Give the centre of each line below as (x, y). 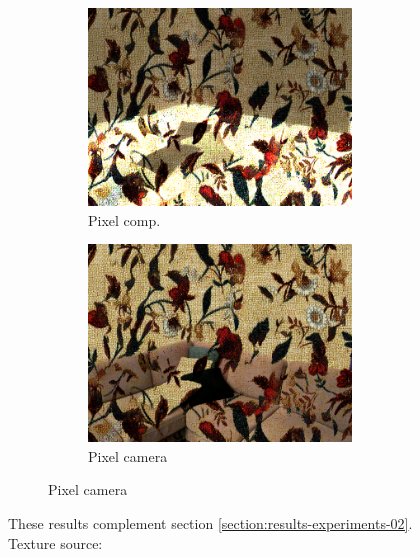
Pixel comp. (124, 219)
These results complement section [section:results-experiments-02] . (210, 522)
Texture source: (55, 542)
